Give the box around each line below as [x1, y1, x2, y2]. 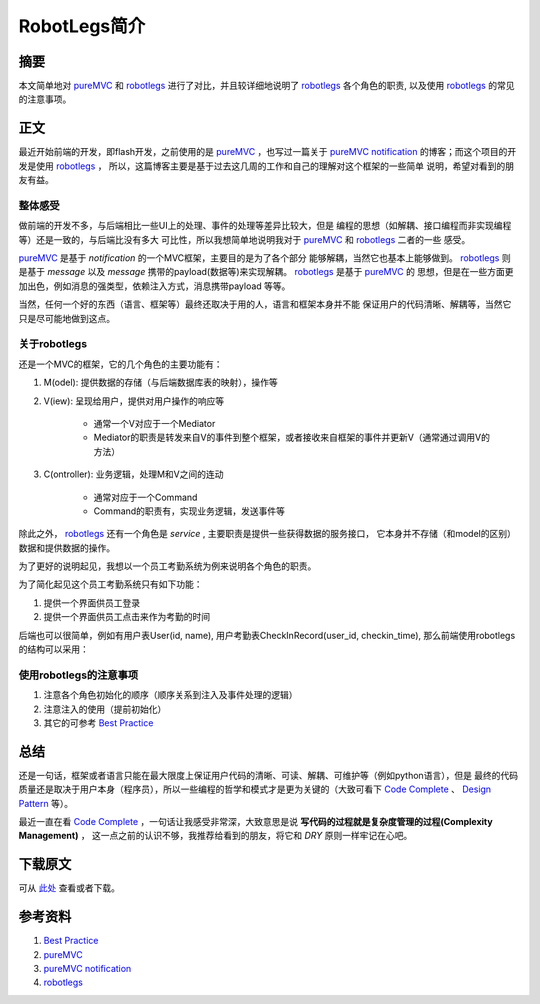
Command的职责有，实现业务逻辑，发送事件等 [93, 505, 285, 517]
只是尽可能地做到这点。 [18, 312, 115, 324]
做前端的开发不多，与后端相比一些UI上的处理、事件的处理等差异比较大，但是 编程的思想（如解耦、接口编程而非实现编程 [18, 220, 512, 232]
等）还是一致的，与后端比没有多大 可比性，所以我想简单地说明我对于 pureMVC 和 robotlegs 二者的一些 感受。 [18, 233, 471, 245]
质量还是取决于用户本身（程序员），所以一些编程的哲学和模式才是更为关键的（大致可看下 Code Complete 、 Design [18, 783, 492, 795]
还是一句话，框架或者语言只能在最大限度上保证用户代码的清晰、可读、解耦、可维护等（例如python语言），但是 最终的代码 [18, 769, 519, 781]
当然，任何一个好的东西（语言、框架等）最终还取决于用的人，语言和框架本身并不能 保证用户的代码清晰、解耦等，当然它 [18, 298, 512, 310]
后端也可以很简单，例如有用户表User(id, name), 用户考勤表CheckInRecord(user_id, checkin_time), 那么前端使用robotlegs [18, 629, 516, 641]
